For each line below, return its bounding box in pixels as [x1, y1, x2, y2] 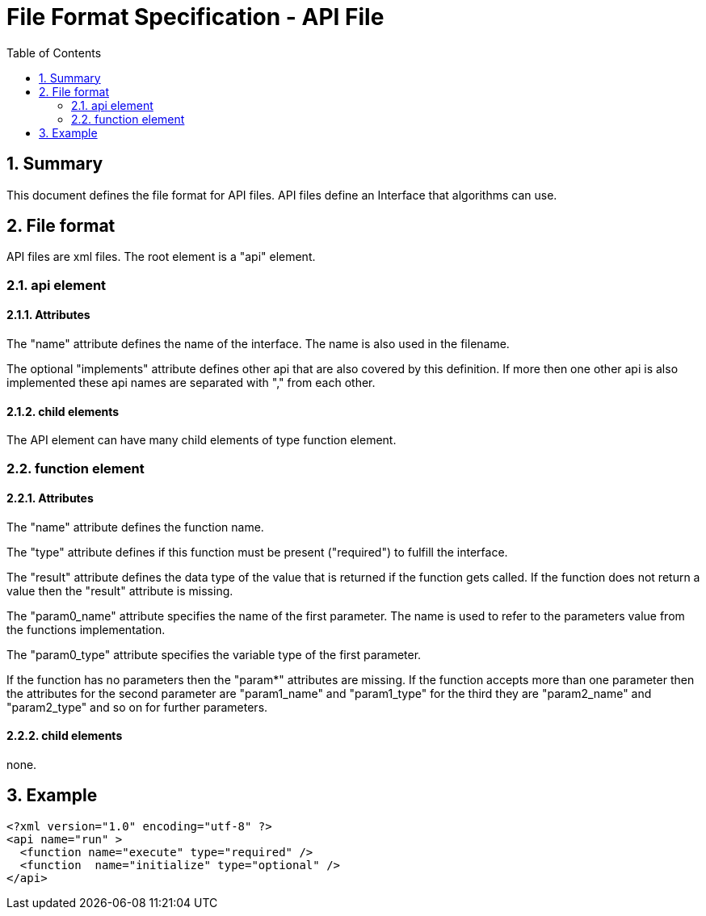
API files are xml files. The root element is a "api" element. [6, 250, 316, 264]
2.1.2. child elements [6, 404, 120, 418]
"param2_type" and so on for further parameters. [6, 700, 268, 714]
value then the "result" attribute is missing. [6, 583, 233, 598]
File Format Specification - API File [6, 3, 385, 31]
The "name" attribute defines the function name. [6, 519, 264, 534]
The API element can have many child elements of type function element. [6, 433, 397, 447]
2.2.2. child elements [6, 729, 123, 743]
